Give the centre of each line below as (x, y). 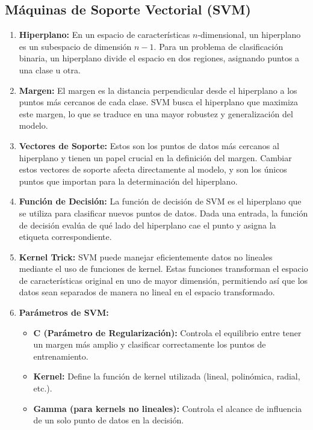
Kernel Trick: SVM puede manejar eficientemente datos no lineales (146, 256)
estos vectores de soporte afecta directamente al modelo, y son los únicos (153, 169)
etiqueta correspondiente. (65, 237)
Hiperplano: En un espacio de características (104, 35)
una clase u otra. (50, 69)
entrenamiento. (61, 356)
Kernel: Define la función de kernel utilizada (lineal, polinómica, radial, (167, 376)
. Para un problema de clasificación (218, 46)
